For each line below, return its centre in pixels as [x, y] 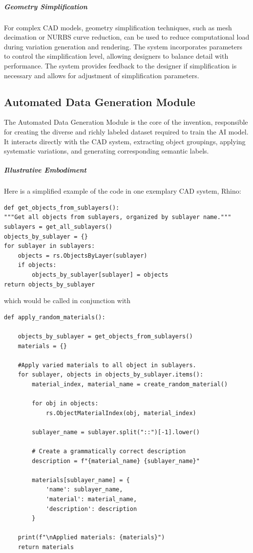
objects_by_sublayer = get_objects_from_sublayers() [105, 336]
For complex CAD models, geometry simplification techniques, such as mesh [118, 27]
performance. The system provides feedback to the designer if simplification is [120, 65]
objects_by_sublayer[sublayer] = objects [100, 275]
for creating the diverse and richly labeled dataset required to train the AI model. [126, 131]
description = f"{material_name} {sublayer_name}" [116, 461]
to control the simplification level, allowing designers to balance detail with [116, 56]
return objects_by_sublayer [50, 284]
